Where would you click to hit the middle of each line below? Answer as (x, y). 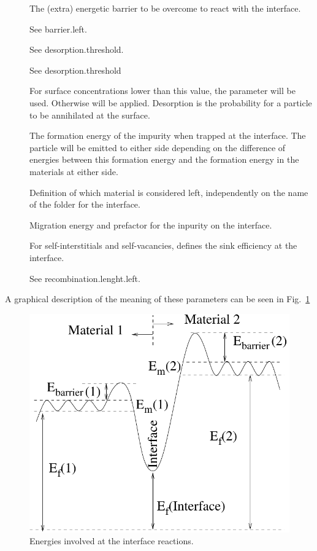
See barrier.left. (58, 29)
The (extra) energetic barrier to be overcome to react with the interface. (165, 8)
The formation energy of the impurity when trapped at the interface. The (168, 135)
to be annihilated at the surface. (90, 115)
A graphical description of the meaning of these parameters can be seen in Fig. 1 (158, 299)
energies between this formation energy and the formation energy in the (164, 159)
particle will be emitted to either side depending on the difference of (158, 147)
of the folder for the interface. (85, 204)
